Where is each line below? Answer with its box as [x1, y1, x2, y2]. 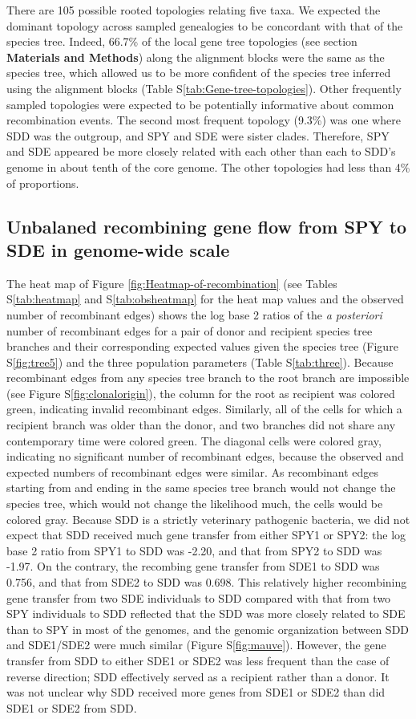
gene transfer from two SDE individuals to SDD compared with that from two [6, 589, 391, 606]
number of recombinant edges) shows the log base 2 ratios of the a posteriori [6, 306, 382, 323]
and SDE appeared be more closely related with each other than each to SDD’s [6, 143, 396, 160]
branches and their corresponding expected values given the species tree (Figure [6, 338, 398, 355]
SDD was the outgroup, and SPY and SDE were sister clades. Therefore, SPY [6, 127, 390, 144]
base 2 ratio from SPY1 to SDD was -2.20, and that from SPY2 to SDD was [6, 542, 382, 559]
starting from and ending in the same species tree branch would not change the [6, 479, 396, 496]
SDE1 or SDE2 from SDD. [6, 699, 137, 716]
